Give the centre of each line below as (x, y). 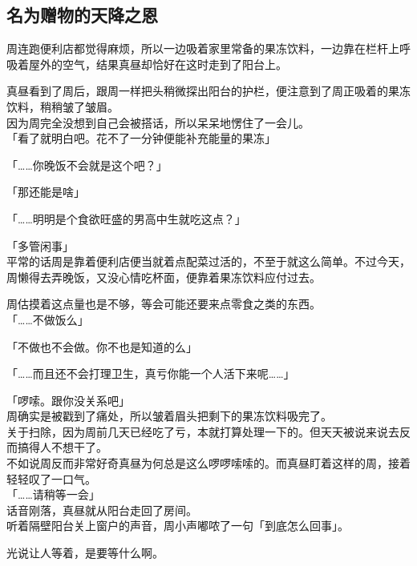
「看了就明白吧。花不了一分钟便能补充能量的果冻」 (141, 138)
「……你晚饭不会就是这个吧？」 (87, 165)
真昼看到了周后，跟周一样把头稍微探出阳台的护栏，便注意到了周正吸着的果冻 (208, 91)
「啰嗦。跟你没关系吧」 (68, 400)
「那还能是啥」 (46, 192)
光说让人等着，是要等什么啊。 (85, 553)
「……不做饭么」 (48, 319)
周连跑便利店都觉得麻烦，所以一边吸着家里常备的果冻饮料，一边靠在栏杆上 (203, 48)
